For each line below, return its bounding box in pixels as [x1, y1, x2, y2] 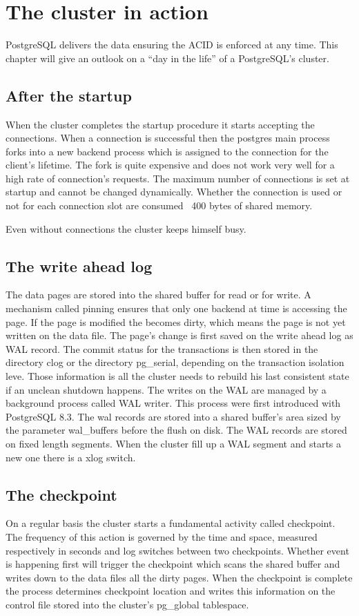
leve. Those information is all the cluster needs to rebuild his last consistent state [6, 369, 349, 383]
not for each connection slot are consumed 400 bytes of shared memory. [6, 198, 313, 213]
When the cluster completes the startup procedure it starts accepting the [6, 117, 315, 131]
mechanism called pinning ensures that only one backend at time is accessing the [6, 301, 347, 316]
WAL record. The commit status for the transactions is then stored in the [6, 341, 318, 356]
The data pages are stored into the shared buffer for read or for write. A [6, 287, 311, 302]
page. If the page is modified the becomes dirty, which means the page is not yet [6, 314, 346, 329]
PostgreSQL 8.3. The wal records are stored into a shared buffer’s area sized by [6, 409, 341, 423]
